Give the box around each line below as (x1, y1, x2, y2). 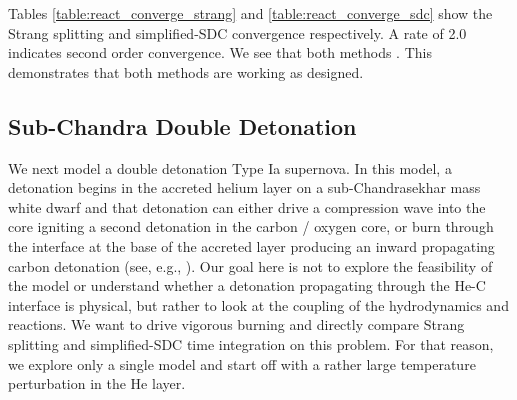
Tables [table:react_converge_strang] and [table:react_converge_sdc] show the (8, 3, 493, 23)
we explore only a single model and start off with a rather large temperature (8, 353, 476, 374)
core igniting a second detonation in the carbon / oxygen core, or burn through (8, 216, 494, 237)
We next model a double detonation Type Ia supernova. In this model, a (8, 157, 452, 178)
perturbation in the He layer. (8, 373, 186, 394)
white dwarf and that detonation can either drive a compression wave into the (8, 196, 486, 217)
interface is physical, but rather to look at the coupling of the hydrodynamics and (8, 294, 509, 315)
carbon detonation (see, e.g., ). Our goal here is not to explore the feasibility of (8, 255, 493, 276)
